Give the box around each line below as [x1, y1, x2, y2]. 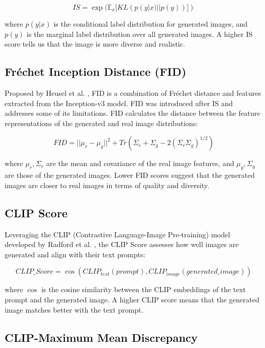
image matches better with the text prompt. [5, 304, 144, 315]
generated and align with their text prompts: [5, 249, 146, 259]
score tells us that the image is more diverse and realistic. [5, 38, 186, 49]
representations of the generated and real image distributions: [5, 117, 198, 128]
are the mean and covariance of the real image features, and [46, 158, 234, 169]
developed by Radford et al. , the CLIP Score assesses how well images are [5, 239, 239, 250]
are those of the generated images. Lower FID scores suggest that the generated [5, 170, 255, 180]
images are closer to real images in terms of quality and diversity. [5, 179, 210, 190]
